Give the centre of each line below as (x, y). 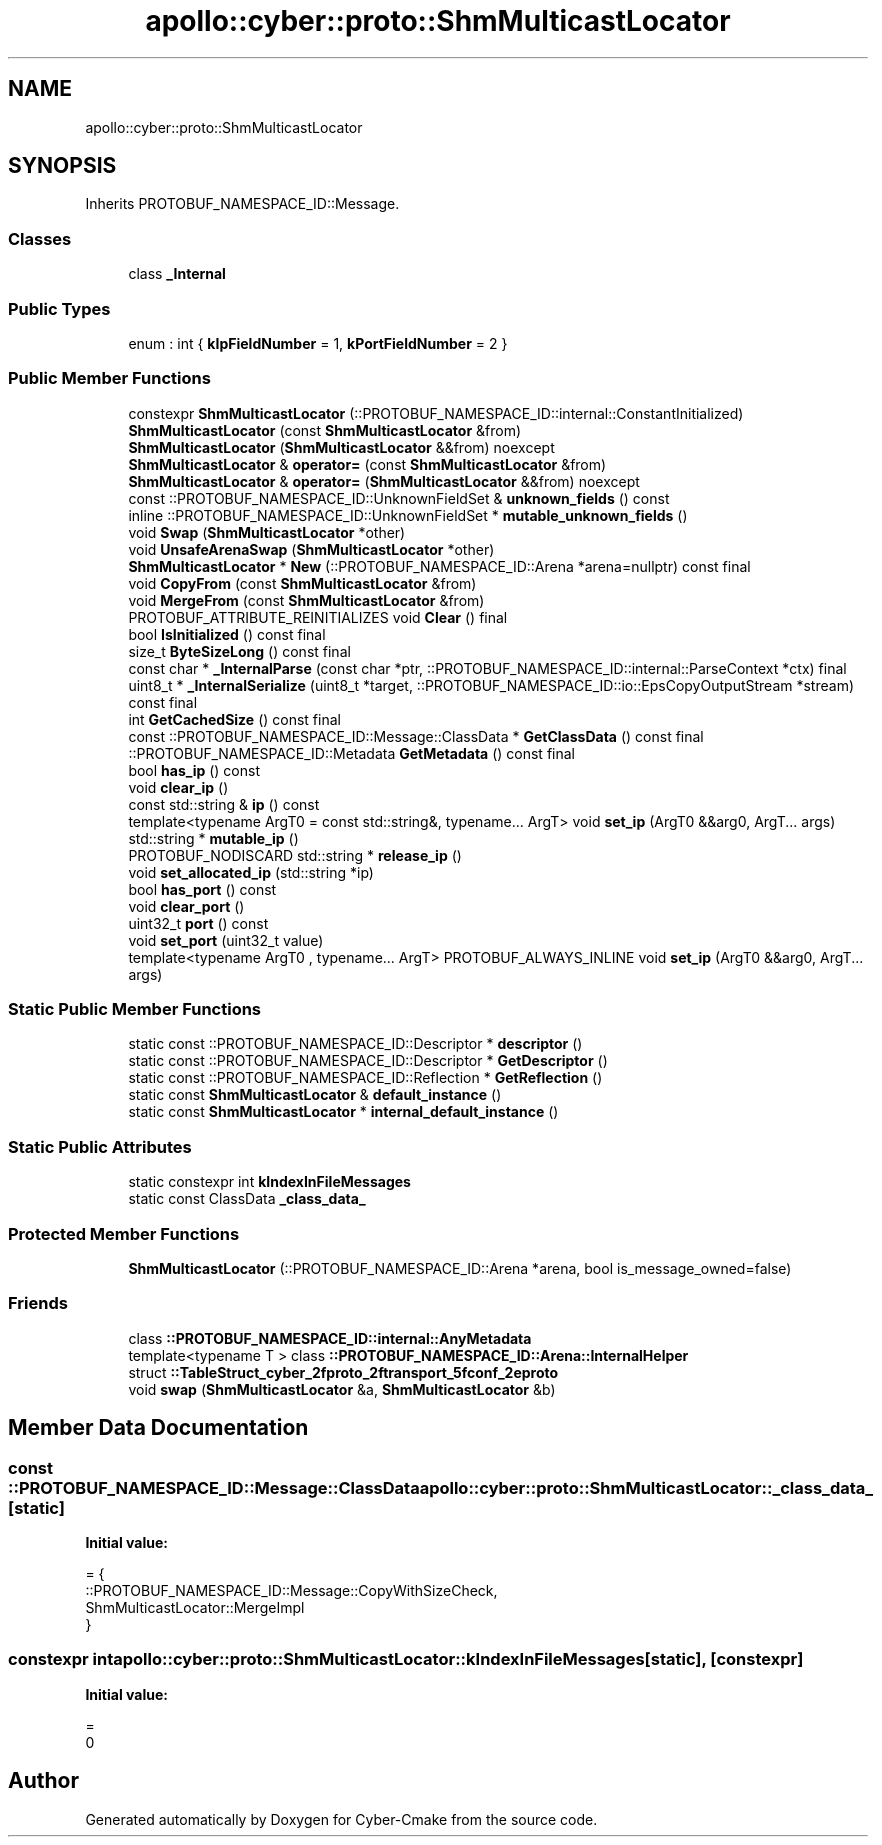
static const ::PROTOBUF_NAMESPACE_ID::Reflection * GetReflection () (365, 1078)
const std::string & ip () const (224, 804)
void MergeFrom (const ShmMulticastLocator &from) (306, 600)
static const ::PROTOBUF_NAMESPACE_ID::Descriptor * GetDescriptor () (368, 1061)
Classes (40, 238)
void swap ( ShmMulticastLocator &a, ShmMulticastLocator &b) (342, 1389)
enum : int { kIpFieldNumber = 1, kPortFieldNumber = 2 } (318, 343)
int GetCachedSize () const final (234, 719)
